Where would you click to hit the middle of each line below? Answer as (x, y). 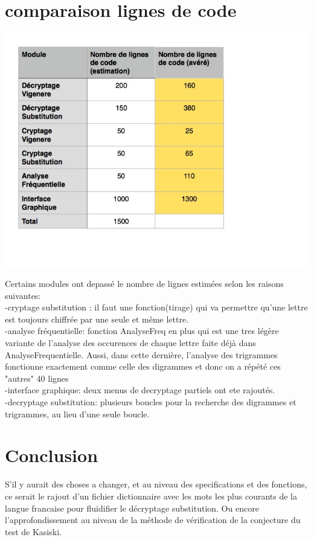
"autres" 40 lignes (37, 378)
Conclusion (52, 455)
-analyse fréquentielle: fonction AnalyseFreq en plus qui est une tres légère (142, 331)
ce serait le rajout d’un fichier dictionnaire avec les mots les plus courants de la (151, 496)
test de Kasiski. (33, 531)
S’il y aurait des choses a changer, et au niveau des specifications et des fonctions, (156, 484)
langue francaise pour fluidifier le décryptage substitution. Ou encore (132, 508)
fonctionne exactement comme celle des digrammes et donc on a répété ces (143, 366)
